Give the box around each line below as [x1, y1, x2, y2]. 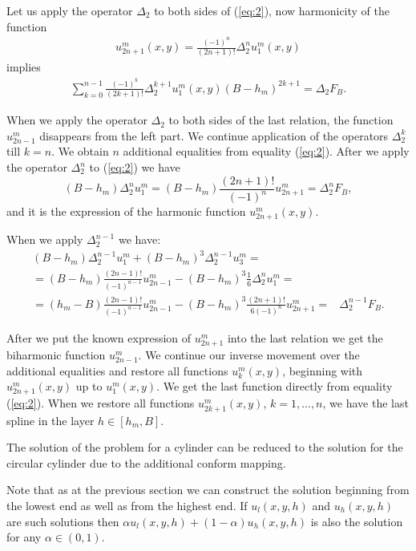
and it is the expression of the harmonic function [6, 203, 246, 219]
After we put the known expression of [6, 329, 192, 346]
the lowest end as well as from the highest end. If [6, 496, 248, 513]
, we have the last [322, 395, 409, 411]
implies [6, 59, 41, 75]
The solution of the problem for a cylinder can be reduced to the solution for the [6, 439, 403, 456]
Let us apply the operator [6, 2, 133, 18]
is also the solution [310, 513, 403, 529]
